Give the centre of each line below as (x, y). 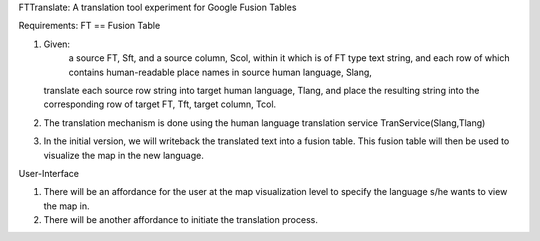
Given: (56, 44)
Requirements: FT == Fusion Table (89, 26)
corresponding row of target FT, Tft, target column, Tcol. (160, 104)
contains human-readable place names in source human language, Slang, (220, 72)
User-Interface (49, 173)
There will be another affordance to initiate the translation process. (181, 220)
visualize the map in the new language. (123, 155)
